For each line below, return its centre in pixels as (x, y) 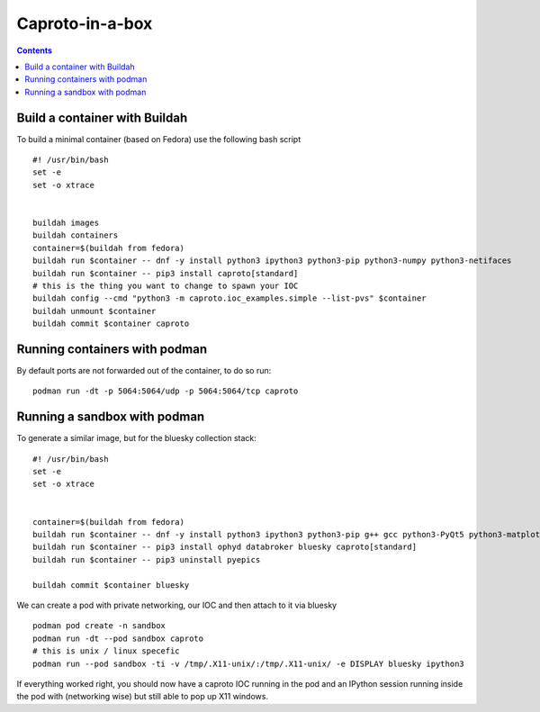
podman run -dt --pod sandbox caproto (118, 638)
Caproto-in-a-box (85, 23)
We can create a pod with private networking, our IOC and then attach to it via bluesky (177, 605)
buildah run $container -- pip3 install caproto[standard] (166, 273)
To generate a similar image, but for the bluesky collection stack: (136, 438)
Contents (35, 50)
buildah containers (76, 235)
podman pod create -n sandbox (99, 626)
